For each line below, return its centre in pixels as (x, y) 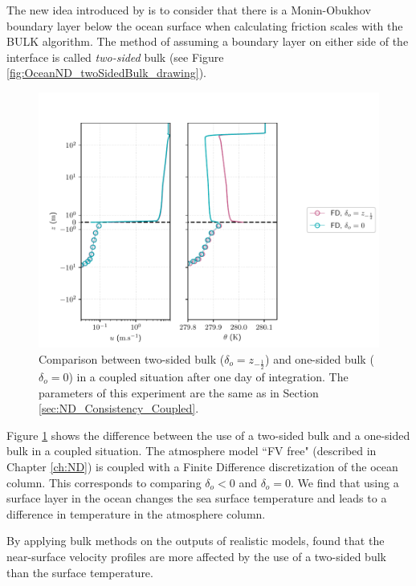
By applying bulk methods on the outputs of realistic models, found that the (196, 541)
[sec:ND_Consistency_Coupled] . (119, 408)
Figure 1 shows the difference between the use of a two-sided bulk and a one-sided (208, 435)
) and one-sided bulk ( (320, 358)
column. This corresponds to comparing (104, 482)
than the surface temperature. (80, 572)
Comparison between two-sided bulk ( (132, 358)
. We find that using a (345, 482)
